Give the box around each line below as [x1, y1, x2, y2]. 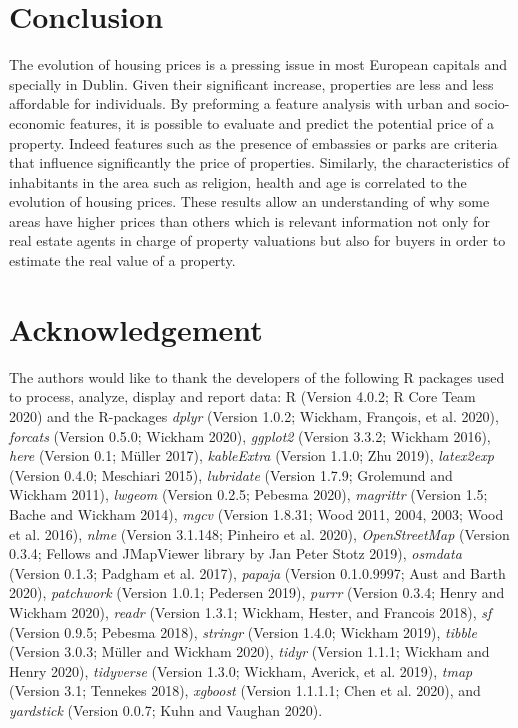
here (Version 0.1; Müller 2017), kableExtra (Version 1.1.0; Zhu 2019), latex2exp [9, 445, 494, 466]
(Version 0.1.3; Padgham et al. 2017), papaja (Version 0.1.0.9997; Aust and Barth [9, 562, 506, 583]
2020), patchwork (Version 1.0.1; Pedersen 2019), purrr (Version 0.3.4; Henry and [9, 582, 505, 603]
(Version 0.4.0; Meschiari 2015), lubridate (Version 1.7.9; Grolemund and [9, 464, 453, 485]
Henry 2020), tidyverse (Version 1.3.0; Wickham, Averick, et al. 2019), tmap [9, 660, 473, 681]
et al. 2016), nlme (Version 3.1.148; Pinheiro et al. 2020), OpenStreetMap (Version [9, 523, 510, 544]
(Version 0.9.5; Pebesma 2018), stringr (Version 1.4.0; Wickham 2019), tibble [9, 621, 477, 642]
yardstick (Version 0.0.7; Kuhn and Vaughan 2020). [9, 699, 323, 720]
